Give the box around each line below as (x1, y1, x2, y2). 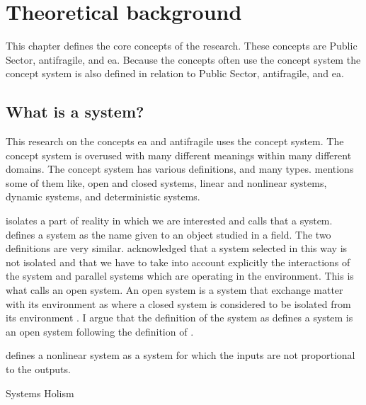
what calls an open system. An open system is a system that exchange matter (6, 283, 343, 297)
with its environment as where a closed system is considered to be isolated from (6, 296, 351, 311)
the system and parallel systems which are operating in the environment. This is (6, 268, 354, 283)
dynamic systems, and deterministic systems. (6, 189, 200, 204)
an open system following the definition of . (6, 324, 194, 338)
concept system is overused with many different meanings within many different (6, 147, 352, 162)
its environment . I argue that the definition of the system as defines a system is (6, 310, 353, 325)
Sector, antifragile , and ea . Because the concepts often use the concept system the (6, 52, 361, 67)
